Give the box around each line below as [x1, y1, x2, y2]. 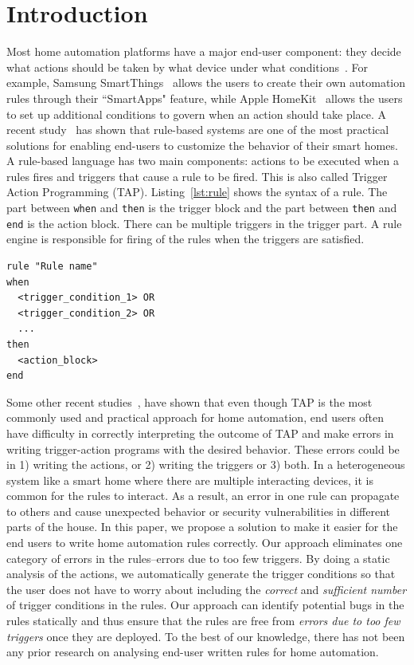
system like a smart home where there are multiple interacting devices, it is [6, 471, 373, 488]
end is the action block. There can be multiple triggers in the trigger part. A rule [6, 214, 402, 231]
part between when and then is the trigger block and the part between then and [6, 199, 397, 216]
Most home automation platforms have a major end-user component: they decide [6, 43, 401, 60]
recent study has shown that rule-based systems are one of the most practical [6, 121, 389, 138]
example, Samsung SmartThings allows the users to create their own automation [6, 74, 406, 91]
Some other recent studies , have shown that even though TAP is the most [6, 393, 373, 410]
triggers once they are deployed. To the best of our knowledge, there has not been [6, 628, 405, 644]
